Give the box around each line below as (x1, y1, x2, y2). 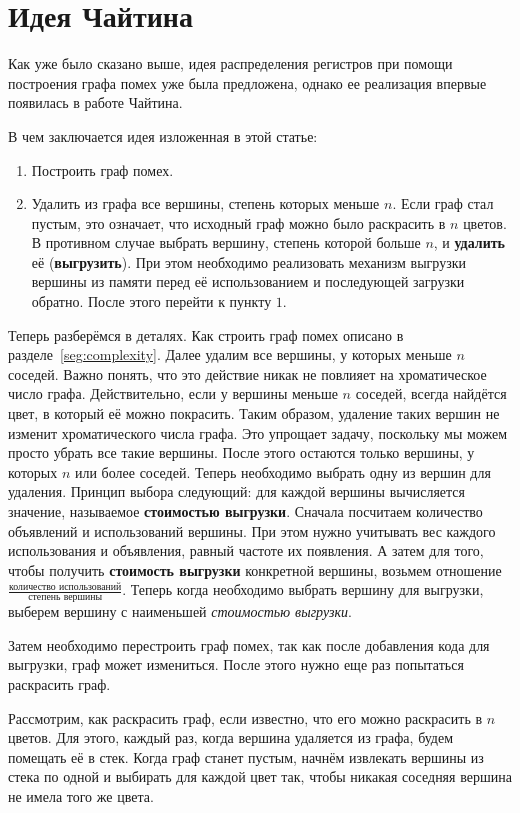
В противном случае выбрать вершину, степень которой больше (31, 232, 421, 253)
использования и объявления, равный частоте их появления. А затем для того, (8, 540, 484, 561)
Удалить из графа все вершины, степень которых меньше (31, 193, 380, 214)
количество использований (9, 581, 122, 592)
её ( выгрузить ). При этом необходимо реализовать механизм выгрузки (31, 251, 466, 272)
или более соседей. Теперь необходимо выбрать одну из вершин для (74, 461, 491, 482)
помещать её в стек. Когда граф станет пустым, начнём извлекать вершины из (8, 746, 484, 767)
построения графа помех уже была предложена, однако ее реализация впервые (8, 72, 487, 93)
